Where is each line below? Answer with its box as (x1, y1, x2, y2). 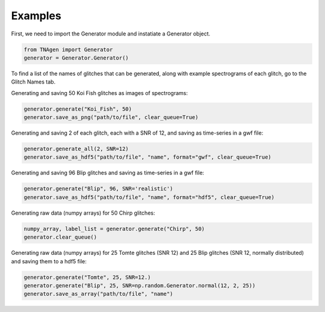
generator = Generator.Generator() (23, 54, 129, 61)
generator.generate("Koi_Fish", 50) (23, 105, 132, 112)
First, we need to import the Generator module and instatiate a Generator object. (11, 30, 211, 37)
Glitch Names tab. (11, 78, 56, 85)
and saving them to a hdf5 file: (11, 257, 87, 265)
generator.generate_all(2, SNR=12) (23, 145, 129, 153)
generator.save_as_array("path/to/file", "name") (23, 290, 173, 298)
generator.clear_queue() (23, 234, 97, 240)
